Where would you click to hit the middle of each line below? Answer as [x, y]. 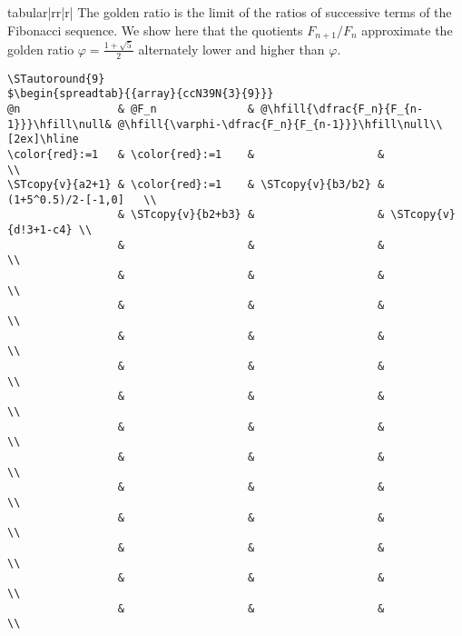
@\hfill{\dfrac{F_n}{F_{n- [342, 109]
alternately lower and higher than [231, 49]
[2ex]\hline [43, 139]
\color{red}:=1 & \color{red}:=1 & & [196, 154]
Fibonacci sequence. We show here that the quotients [155, 30]
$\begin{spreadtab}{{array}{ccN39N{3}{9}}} [141, 94]
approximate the [407, 30]
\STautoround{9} [56, 79]
